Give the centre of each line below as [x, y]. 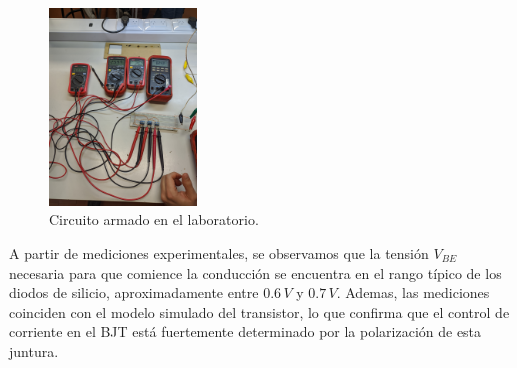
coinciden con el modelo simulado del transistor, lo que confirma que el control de [259, 311]
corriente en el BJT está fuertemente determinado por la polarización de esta [245, 331]
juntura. [34, 351]
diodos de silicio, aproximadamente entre [134, 292]
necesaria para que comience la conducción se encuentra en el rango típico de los [255, 272]
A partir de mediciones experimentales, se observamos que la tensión [219, 253]
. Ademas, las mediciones [413, 292]
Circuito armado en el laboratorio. [154, 219]
